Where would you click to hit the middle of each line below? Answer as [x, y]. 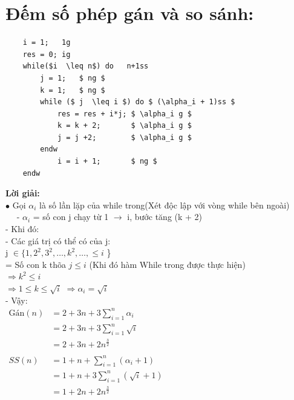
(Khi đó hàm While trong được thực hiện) [167, 264]
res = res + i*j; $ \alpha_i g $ [124, 114]
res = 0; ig [47, 54]
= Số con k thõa [36, 264]
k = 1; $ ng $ [73, 90]
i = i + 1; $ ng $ [107, 162]
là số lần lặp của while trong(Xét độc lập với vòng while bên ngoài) [165, 205]
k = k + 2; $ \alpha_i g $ [124, 126]
